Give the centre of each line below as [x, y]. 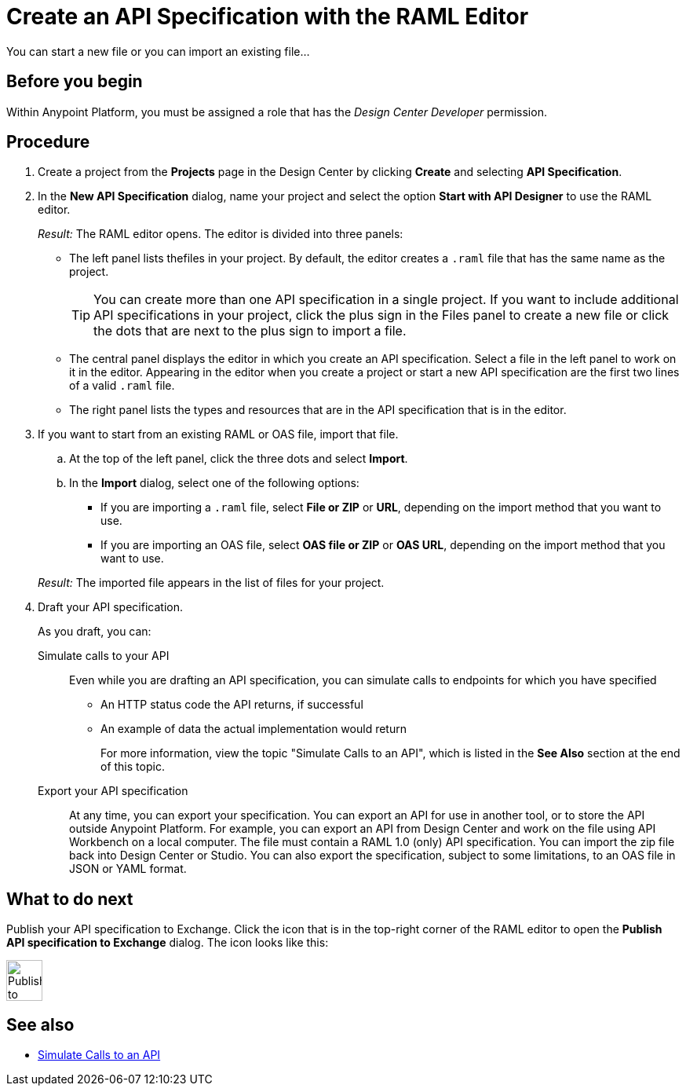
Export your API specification [113, 791]
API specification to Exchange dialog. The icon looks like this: [168, 943]
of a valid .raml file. [122, 386]
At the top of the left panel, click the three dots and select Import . [239, 459]
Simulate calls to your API [104, 656]
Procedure [48, 142]
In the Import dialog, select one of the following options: [214, 483]
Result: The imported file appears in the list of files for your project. [211, 583]
